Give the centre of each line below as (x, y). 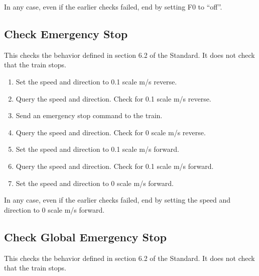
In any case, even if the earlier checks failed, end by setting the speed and (117, 200)
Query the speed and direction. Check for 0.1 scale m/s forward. (115, 166)
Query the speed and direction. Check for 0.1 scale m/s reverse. (113, 98)
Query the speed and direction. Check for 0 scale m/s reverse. (111, 132)
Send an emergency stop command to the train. (89, 115)
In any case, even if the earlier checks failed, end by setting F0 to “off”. (113, 7)
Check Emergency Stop (66, 33)
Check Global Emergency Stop (85, 237)
